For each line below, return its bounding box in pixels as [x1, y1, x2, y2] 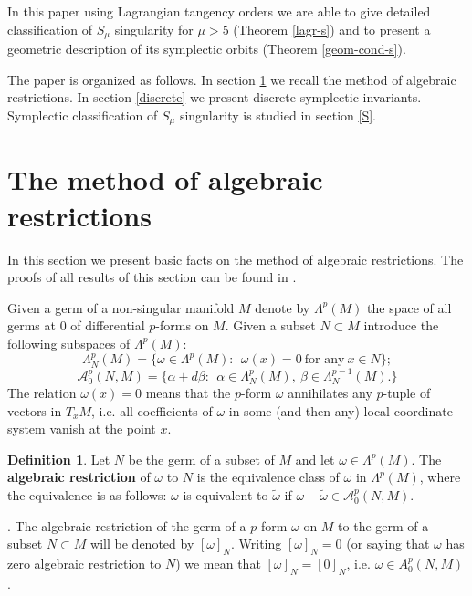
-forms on [155, 316, 209, 335]
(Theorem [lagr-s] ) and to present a [233, 19, 431, 38]
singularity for [114, 19, 194, 38]
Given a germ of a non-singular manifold [7, 298, 235, 317]
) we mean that [175, 553, 261, 572]
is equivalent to [183, 486, 268, 504]
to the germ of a [338, 516, 429, 535]
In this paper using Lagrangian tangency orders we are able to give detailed [7, 2, 431, 20]
